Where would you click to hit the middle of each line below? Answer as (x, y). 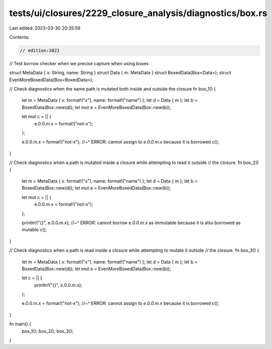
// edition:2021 (40, 50)
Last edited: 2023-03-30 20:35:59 (45, 28)
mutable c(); (34, 230)
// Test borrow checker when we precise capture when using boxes (79, 63)
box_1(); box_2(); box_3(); (48, 331)
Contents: (19, 37)
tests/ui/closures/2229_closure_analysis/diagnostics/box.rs (138, 13)
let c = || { (32, 278)
